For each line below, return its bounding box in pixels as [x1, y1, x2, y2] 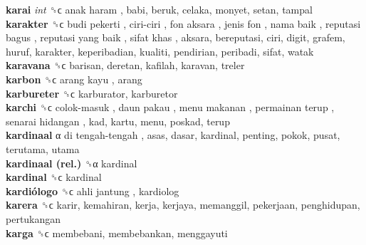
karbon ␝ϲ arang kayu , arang [6, 71, 142, 86]
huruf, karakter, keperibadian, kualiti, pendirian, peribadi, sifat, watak [6, 43, 314, 58]
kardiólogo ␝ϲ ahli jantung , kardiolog [6, 183, 179, 198]
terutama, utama [6, 141, 80, 156]
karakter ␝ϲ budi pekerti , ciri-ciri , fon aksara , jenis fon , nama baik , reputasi [6, 16, 361, 31]
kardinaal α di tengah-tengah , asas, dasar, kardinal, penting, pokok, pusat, [6, 127, 340, 142]
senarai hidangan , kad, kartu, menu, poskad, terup [6, 113, 230, 128]
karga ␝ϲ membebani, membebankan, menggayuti [6, 225, 228, 240]
